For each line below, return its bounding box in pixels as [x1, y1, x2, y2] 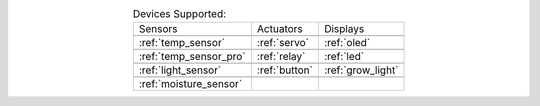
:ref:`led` [323, 50, 365, 64]
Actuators [256, 22, 304, 36]
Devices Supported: [132, 7, 227, 21]
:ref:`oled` [323, 36, 371, 50]
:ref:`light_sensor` [138, 63, 222, 77]
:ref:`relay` [256, 50, 306, 64]
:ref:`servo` [256, 36, 310, 50]
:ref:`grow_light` [323, 63, 399, 77]
